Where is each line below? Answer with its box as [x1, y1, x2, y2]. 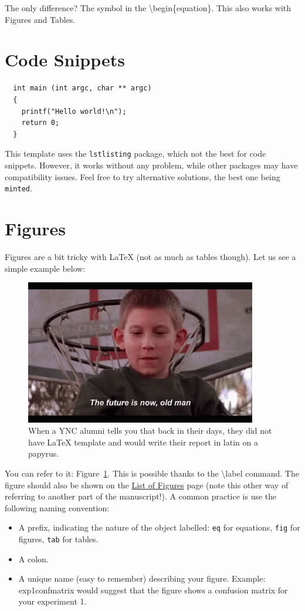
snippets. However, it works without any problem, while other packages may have [5, 158, 298, 171]
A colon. [18, 552, 49, 565]
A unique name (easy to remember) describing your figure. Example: [18, 572, 266, 585]
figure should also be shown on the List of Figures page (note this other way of [5, 478, 289, 491]
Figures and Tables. [5, 13, 76, 25]
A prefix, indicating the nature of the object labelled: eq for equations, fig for [18, 521, 300, 534]
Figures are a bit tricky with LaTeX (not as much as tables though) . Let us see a [5, 250, 296, 262]
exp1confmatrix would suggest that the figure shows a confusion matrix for [18, 583, 288, 596]
